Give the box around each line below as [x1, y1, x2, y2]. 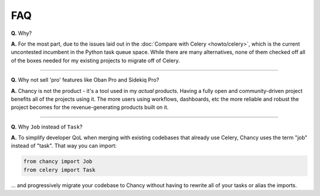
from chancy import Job [23, 158, 93, 165]
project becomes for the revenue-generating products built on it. [11, 104, 169, 111]
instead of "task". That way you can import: [11, 142, 117, 149]
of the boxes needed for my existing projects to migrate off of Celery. [11, 57, 180, 64]
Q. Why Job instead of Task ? [11, 123, 83, 130]
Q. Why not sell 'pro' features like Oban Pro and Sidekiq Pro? [11, 76, 159, 83]
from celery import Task [23, 166, 96, 173]
